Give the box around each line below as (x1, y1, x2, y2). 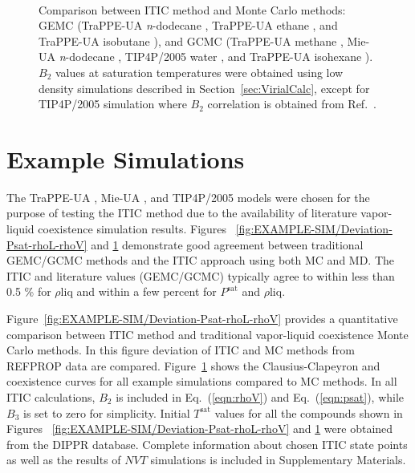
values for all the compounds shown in (214, 404, 403, 421)
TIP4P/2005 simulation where (39, 95, 187, 112)
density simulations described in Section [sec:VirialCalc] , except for (39, 79, 370, 96)
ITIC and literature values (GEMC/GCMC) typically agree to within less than (6, 267, 395, 284)
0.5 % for (6, 283, 51, 300)
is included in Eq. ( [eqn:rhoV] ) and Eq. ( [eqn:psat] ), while (116, 389, 405, 405)
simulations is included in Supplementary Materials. (150, 451, 406, 468)
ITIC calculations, (6, 389, 96, 405)
